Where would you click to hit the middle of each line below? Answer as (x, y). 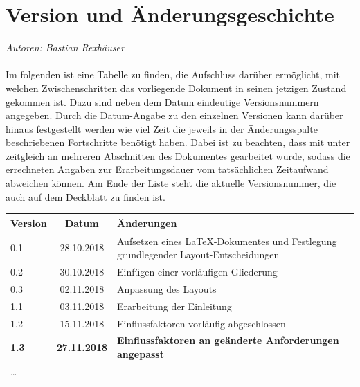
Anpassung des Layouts (167, 288)
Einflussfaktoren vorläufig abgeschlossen (201, 323)
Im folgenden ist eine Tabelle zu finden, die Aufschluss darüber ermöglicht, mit (173, 74)
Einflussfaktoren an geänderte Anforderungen (228, 340)
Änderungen (147, 223)
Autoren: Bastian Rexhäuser (65, 47)
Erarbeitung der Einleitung (174, 306)
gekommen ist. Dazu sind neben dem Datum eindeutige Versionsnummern (162, 101)
